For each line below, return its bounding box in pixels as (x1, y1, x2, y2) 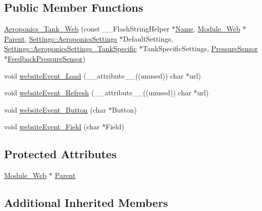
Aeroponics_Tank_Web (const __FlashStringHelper (4, 23, 170, 34)
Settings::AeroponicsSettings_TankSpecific (4, 43, 137, 54)
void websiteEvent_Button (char (4, 104, 106, 115)
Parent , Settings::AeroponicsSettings (4, 33, 117, 44)
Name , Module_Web (175, 23, 240, 34)
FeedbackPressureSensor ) (8, 53, 86, 63)
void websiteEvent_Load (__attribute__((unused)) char (4, 70, 184, 81)
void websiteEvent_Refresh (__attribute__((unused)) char (4, 87, 191, 98)
